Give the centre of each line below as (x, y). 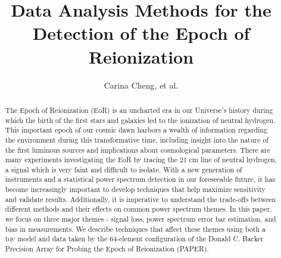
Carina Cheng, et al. (141, 85)
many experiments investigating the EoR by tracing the (91, 160)
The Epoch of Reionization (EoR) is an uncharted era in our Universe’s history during (139, 110)
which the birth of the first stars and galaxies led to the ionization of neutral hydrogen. (140, 120)
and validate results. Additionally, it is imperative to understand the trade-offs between (140, 199)
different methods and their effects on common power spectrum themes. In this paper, (138, 209)
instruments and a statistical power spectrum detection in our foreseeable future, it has (140, 179)
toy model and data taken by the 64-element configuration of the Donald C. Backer (134, 239)
